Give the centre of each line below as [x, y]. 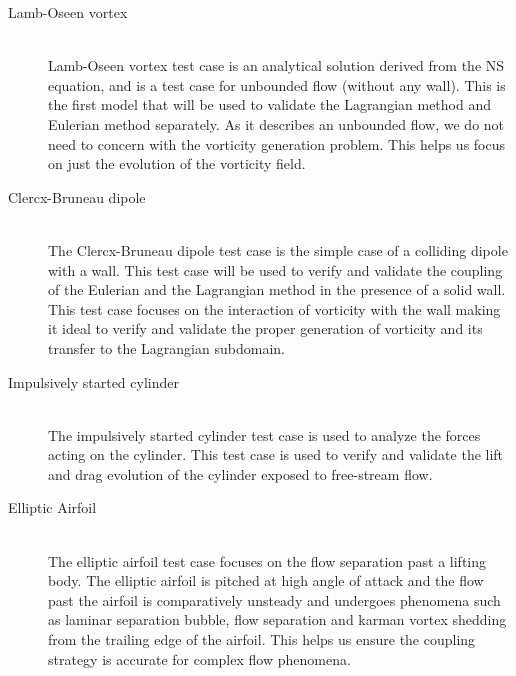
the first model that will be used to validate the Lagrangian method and [270, 104]
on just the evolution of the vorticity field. [177, 163]
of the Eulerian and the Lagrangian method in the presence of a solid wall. [277, 289]
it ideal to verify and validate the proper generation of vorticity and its [265, 328]
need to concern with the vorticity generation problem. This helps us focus [277, 143]
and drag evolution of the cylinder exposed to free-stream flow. [240, 473]
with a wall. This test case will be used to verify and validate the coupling [275, 269]
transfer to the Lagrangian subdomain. [166, 347]
